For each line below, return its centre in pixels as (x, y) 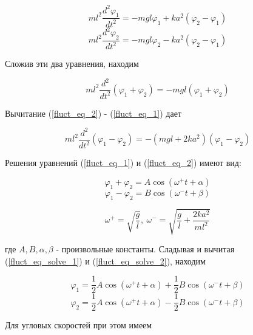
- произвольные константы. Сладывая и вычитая (145, 249)
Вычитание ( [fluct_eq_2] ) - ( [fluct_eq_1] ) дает (93, 113)
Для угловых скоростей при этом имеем (79, 325)
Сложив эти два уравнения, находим (72, 64)
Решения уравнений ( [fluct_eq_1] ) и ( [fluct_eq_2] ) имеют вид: (123, 163)
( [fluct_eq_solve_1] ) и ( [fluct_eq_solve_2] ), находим (105, 261)
